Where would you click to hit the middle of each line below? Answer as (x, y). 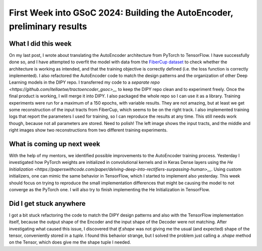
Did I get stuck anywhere (47, 204)
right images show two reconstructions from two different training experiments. (88, 130)
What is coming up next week (55, 144)
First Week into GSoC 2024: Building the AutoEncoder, (121, 13)
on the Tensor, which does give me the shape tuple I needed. (70, 242)
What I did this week (40, 44)
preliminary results (48, 26)
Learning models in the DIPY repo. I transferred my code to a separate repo (84, 82)
